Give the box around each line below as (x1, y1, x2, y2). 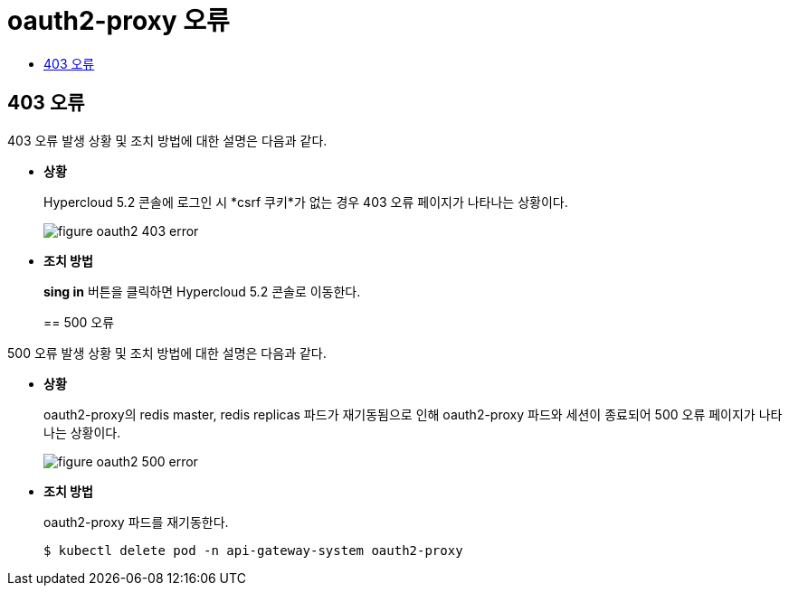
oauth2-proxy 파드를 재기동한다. (43, 513, 229, 530)
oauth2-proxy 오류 (7, 5, 230, 36)
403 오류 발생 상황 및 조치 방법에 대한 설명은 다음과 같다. (7, 132, 328, 148)
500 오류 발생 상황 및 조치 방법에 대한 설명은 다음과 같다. (7, 344, 327, 361)
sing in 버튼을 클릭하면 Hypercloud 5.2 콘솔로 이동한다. (43, 283, 361, 299)
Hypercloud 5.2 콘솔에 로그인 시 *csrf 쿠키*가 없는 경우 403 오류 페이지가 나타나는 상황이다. (43, 193, 568, 210)
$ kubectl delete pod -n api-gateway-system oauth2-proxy (43, 542, 463, 558)
